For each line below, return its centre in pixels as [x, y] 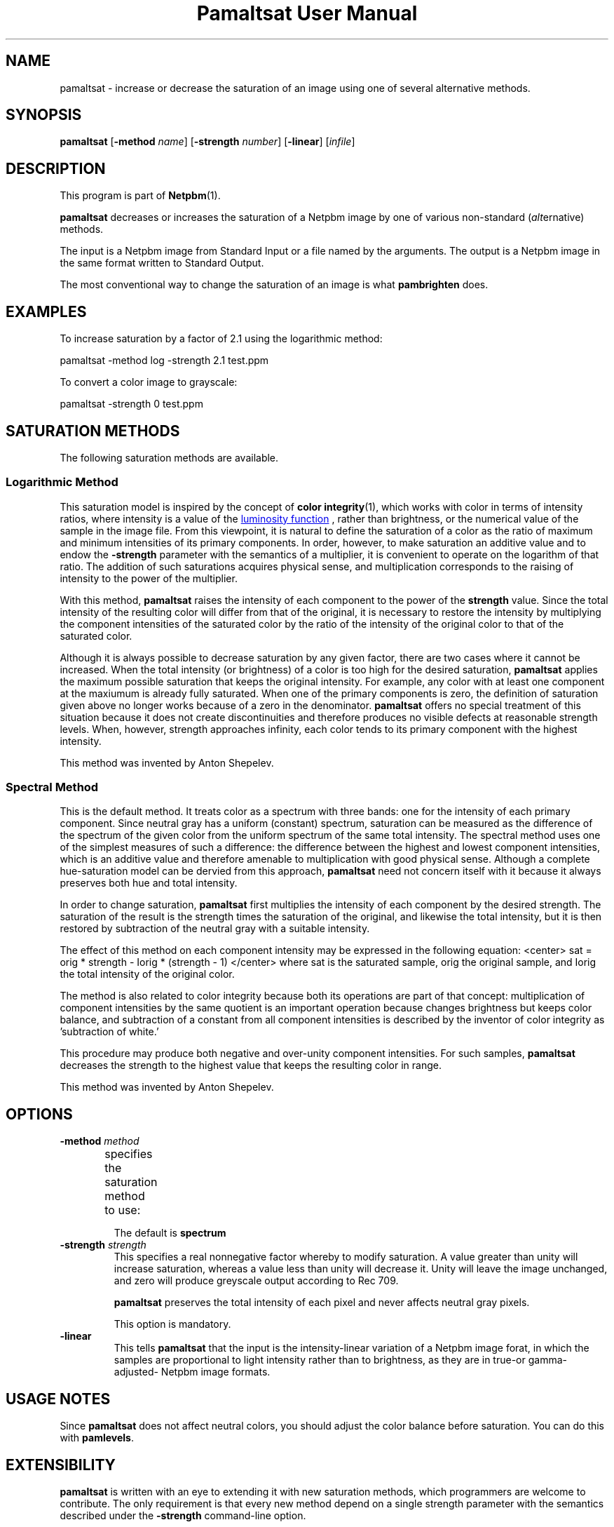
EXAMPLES [46, 311]
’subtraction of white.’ [109, 1032]
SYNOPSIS [44, 115]
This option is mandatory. [172, 1324]
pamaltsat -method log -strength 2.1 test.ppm [164, 361]
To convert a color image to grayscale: [149, 382]
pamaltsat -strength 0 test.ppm [131, 404]
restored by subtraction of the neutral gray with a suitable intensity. [215, 929]
